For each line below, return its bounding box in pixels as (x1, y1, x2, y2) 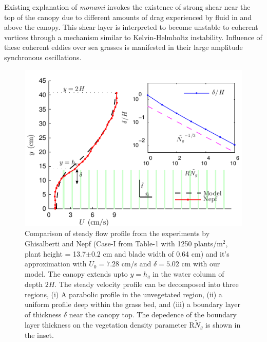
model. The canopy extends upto (25, 268, 128, 279)
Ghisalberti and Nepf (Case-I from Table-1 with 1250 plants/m (25, 238, 223, 248)
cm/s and (121, 258, 151, 269)
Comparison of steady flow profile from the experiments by (25, 228, 210, 239)
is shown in (205, 319, 241, 330)
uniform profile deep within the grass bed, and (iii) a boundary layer (25, 299, 241, 310)
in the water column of (152, 268, 224, 279)
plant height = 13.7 (25, 248, 86, 259)
